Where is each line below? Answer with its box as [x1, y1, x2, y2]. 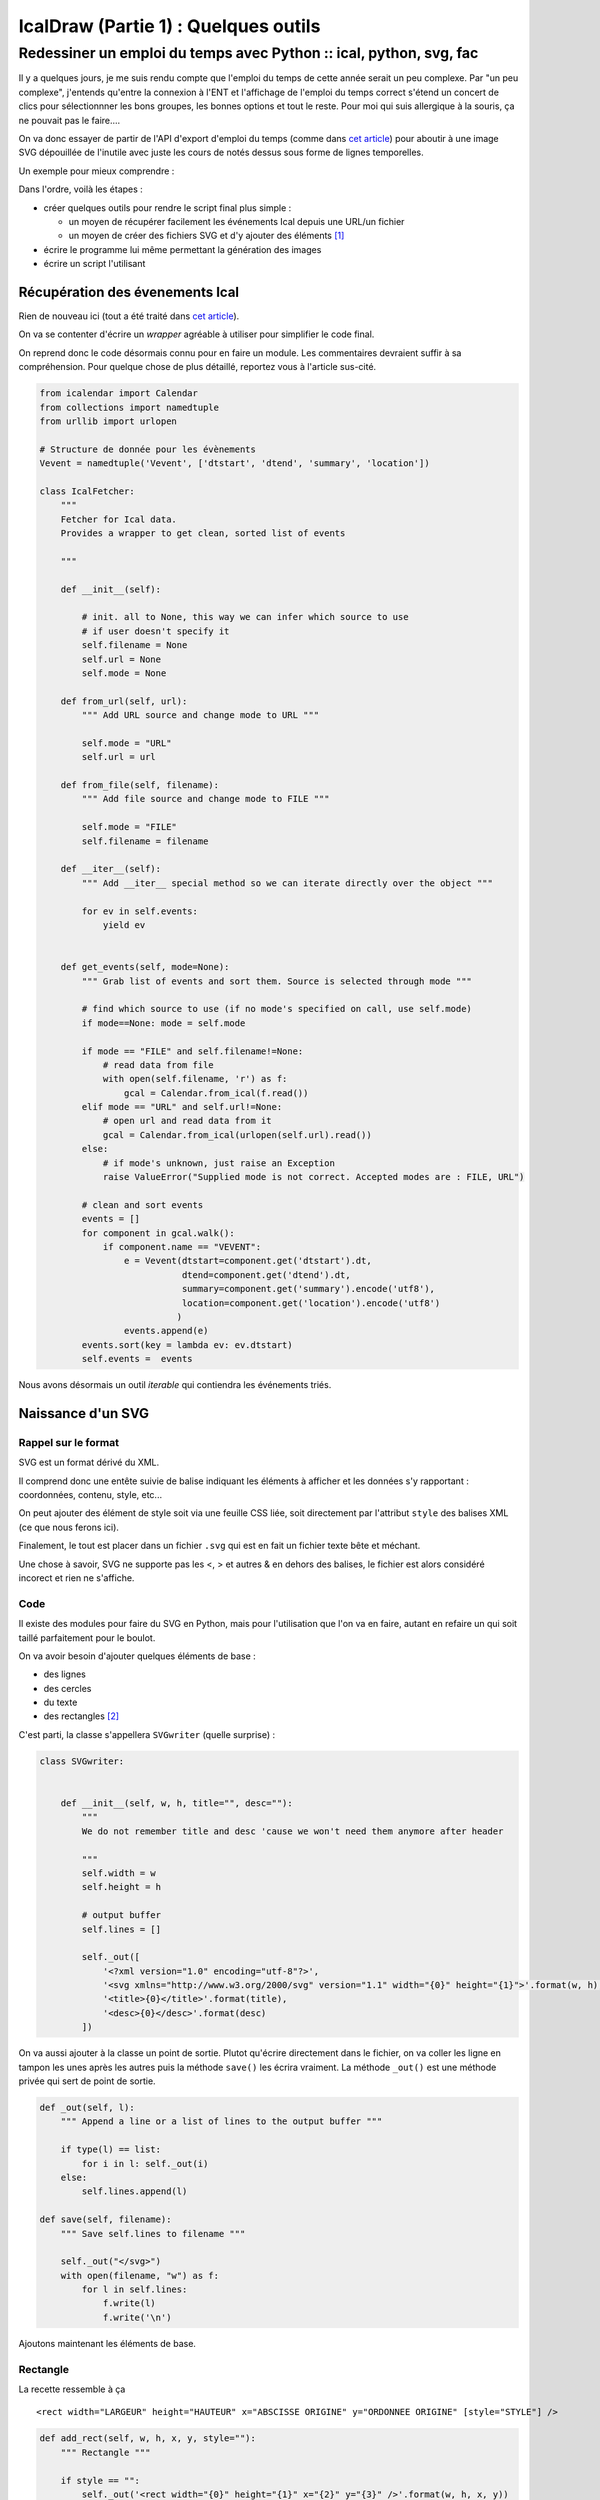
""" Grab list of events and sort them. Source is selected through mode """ [81, 975, 472, 987]
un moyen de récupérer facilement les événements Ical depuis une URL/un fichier [68, 215, 405, 227]
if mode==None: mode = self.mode [81, 1017, 246, 1029]
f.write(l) [102, 2298, 157, 2309]
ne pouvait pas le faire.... [18, 114, 121, 126]
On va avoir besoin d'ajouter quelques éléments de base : [18, 1650, 257, 1662]
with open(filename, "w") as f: [60, 2270, 220, 2281]
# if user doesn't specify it [81, 625, 230, 637]
